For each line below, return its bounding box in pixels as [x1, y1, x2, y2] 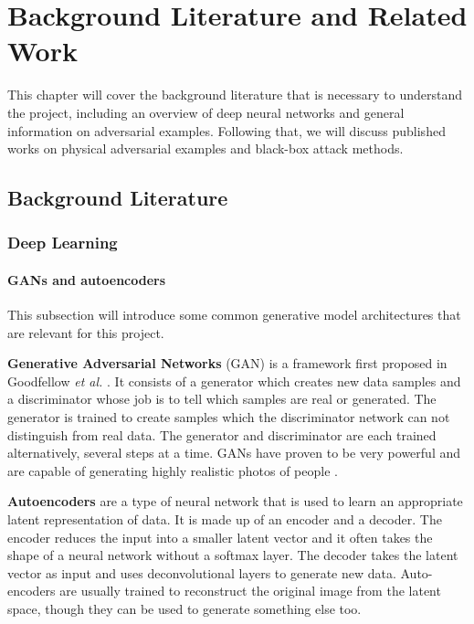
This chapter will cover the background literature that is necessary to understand [7, 85, 463, 104]
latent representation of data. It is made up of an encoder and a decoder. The [7, 510, 442, 529]
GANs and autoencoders [7, 270, 166, 289]
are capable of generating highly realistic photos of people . [7, 460, 338, 480]
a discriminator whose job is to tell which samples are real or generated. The [7, 389, 437, 408]
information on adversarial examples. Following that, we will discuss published [7, 121, 446, 140]
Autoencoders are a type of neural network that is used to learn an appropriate [7, 492, 463, 511]
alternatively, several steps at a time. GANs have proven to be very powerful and [7, 443, 461, 462]
